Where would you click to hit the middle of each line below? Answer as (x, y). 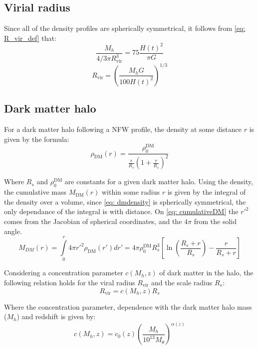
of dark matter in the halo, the (206, 273)
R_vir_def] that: (30, 38)
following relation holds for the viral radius (70, 282)
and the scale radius (182, 282)
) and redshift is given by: (56, 316)
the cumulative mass (35, 192)
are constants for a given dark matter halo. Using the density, (159, 181)
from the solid (215, 221)
